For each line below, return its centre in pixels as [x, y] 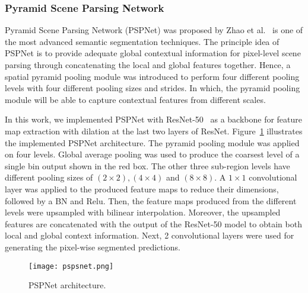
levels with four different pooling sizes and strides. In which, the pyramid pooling [153, 88]
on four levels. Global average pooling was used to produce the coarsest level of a [152, 154]
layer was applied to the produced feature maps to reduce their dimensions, [142, 189]
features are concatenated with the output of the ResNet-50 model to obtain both [153, 223]
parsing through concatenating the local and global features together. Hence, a [148, 65]
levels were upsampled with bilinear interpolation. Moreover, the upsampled [143, 212]
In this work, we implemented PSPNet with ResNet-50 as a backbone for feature [154, 119]
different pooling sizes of [49, 177]
